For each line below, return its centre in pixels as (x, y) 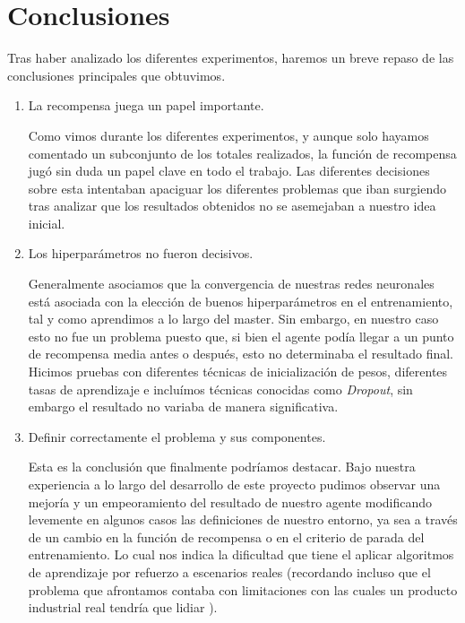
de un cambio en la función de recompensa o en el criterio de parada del (226, 536)
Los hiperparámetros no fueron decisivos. (141, 253)
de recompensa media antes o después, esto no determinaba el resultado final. (241, 354)
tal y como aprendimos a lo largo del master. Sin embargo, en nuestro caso (233, 319)
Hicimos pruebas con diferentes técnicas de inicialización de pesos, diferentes (238, 372)
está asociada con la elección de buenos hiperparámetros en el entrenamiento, (241, 301)
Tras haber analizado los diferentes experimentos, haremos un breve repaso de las (231, 58)
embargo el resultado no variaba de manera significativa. (183, 407)
